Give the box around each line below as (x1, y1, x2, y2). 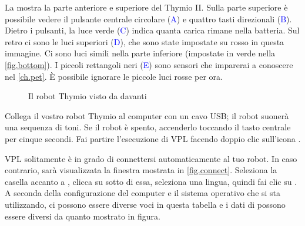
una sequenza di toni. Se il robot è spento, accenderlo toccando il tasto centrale (5, 121, 291, 133)
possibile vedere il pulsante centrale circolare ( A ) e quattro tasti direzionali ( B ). (5, 12, 292, 25)
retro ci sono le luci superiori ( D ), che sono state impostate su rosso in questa (5, 35, 284, 48)
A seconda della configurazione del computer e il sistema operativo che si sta (5, 187, 281, 199)
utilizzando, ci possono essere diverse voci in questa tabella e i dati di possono (5, 198, 286, 210)
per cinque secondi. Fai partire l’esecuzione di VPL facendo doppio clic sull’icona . (5, 132, 301, 144)
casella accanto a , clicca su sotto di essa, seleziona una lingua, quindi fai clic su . (5, 175, 297, 187)
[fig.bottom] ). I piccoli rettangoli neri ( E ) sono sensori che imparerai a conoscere (5, 58, 293, 70)
